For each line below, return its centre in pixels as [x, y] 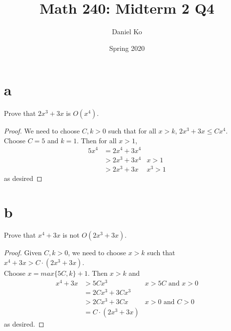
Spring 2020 [127, 48]
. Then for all [97, 140]
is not [71, 235]
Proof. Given [23, 253]
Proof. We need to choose [42, 131]
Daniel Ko [127, 32]
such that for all [132, 131]
